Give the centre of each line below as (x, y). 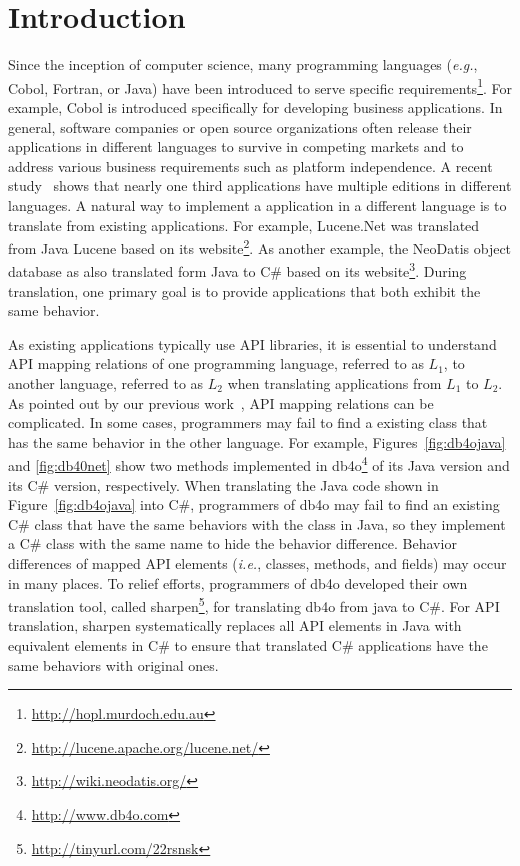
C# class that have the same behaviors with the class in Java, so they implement (257, 523)
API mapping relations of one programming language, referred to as (216, 363)
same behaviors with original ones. (113, 664)
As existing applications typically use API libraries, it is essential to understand (252, 343)
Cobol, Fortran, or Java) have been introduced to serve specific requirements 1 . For (260, 86)
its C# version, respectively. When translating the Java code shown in (223, 484)
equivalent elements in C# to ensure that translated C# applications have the (248, 645)
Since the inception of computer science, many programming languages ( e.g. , (243, 64)
